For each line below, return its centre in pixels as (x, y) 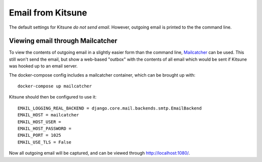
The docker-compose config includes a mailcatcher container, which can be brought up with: (102, 75)
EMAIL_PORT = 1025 (40, 135)
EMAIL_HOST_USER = (40, 122)
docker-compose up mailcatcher (55, 86)
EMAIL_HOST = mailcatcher (49, 115)
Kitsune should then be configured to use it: (53, 97)
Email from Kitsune (48, 13)
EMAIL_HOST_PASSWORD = (45, 128)
